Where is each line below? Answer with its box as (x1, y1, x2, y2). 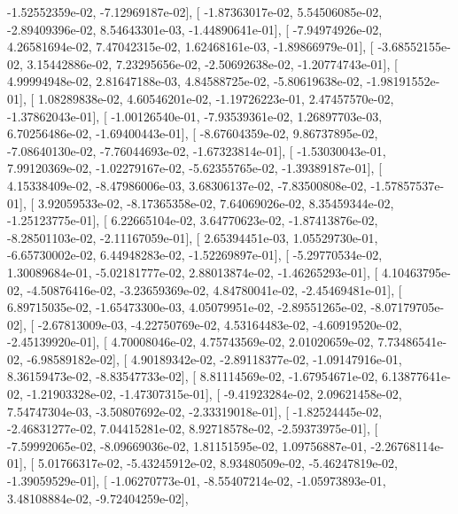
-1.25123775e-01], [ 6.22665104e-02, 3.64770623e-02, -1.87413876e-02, (7, 211, 378, 230)
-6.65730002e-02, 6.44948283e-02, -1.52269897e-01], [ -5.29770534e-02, (7, 245, 383, 264)
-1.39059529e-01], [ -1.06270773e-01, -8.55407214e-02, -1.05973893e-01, (7, 471, 386, 490)
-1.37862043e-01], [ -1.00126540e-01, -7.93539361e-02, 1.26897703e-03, (7, 106, 383, 125)
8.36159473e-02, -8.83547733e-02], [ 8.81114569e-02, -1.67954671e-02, (7, 367, 378, 385)
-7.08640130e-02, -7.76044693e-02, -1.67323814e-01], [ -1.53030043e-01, (7, 141, 386, 160)
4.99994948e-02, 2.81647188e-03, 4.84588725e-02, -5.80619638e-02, (7, 72, 363, 90)
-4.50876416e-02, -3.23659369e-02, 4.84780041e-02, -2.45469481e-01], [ (27, 280, 402, 299)
